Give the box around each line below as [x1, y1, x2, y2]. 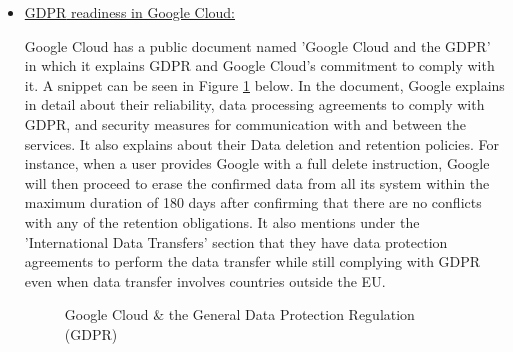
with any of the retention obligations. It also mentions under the [24, 211, 420, 232]
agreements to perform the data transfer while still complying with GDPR [24, 251, 481, 272]
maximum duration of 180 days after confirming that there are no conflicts [24, 192, 482, 213]
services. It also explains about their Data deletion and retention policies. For [24, 133, 500, 154]
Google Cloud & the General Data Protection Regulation [64, 304, 415, 325]
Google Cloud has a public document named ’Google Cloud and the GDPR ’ [24, 35, 491, 56]
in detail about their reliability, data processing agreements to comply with [24, 94, 485, 115]
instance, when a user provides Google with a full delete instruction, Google [24, 153, 490, 174]
